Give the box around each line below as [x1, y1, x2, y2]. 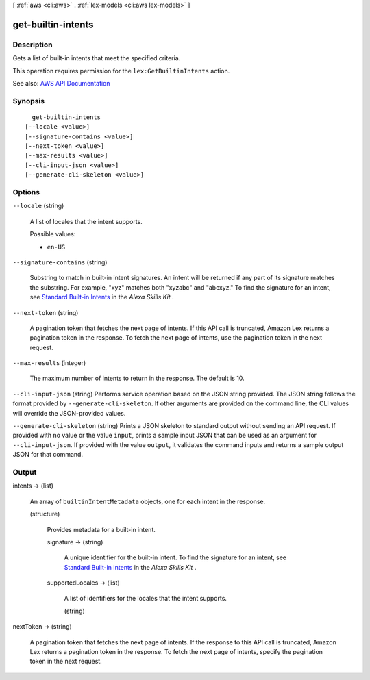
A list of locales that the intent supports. [29, 217, 143, 225]
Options [12, 188, 40, 197]
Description [12, 40, 53, 49]
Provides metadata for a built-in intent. [47, 525, 156, 533]
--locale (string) [12, 202, 64, 210]
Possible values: [29, 230, 76, 238]
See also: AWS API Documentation [12, 79, 110, 87]
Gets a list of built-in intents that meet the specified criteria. [12, 54, 181, 62]
